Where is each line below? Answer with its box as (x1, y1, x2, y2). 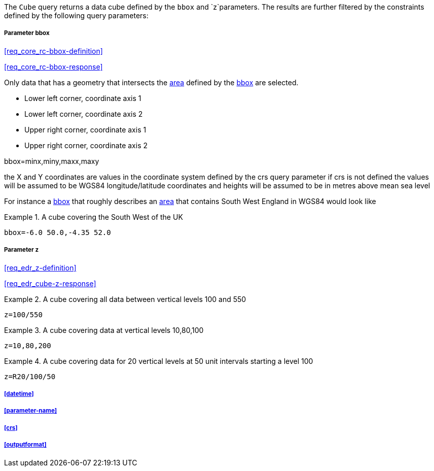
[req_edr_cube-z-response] (4, 279, 96, 288)
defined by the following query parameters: (4, 11, 149, 20)
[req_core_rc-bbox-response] (4, 62, 103, 71)
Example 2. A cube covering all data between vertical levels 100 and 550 (4, 294, 246, 304)
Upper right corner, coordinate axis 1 (24, 125, 147, 134)
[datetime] (4, 390, 34, 397)
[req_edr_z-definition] (4, 263, 77, 272)
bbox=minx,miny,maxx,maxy (4, 156, 99, 165)
